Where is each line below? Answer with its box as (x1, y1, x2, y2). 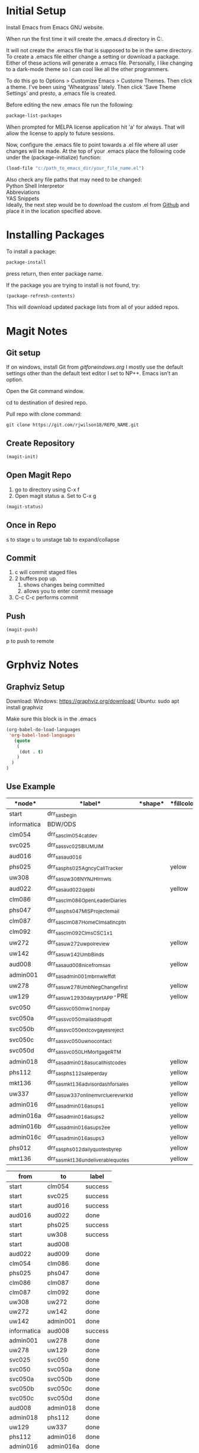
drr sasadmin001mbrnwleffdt (47, 970, 116, 980)
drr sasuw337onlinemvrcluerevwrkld (47, 1089, 133, 1099)
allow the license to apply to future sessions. (6, 129, 115, 137)
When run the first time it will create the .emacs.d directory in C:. (6, 35, 164, 42)
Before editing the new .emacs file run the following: (6, 101, 134, 108)
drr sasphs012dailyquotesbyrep (47, 1143, 123, 1153)
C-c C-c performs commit (14, 594, 79, 601)
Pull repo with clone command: (6, 411, 82, 418)
